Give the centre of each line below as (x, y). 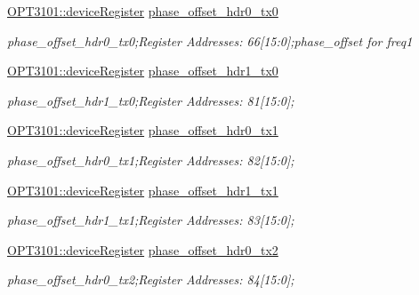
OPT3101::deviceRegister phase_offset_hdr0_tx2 (143, 249)
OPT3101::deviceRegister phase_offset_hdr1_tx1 (143, 190)
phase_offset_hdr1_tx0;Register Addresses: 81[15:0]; (151, 100)
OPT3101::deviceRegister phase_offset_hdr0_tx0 (143, 11)
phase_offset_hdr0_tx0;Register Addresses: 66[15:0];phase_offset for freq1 (210, 40)
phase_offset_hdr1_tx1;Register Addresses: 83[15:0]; (151, 220)
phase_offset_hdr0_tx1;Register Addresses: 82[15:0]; (151, 159)
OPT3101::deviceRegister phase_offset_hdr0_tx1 (143, 130)
